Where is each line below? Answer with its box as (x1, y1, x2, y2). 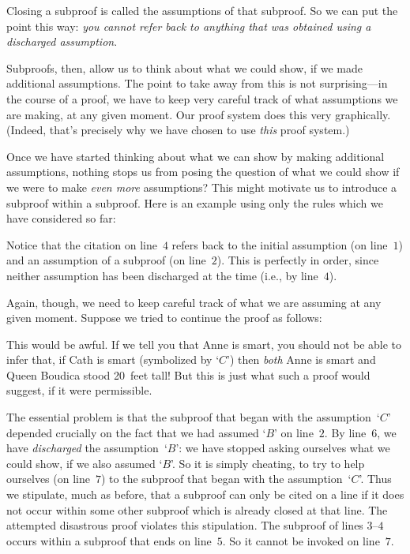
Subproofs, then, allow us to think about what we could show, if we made (6, 59, 363, 76)
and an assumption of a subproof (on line (6, 252, 206, 268)
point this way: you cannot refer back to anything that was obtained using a (6, 17, 371, 34)
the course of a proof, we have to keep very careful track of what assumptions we (6, 90, 398, 107)
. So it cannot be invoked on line (222, 532, 380, 548)
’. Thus (359, 470, 392, 487)
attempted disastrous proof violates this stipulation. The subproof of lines (6, 517, 363, 533)
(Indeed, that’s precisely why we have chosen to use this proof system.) (6, 122, 350, 138)
